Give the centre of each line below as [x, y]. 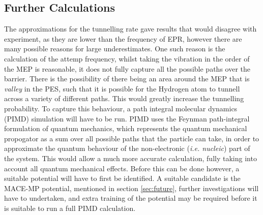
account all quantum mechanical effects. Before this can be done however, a [122, 168]
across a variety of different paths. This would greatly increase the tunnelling [124, 98]
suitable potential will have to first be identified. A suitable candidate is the [122, 178]
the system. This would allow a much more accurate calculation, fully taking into [130, 158]
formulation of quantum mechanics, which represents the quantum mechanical [126, 128]
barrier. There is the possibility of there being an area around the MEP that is [127, 79]
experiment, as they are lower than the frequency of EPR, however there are [123, 38]
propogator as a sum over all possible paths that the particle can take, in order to [132, 138]
